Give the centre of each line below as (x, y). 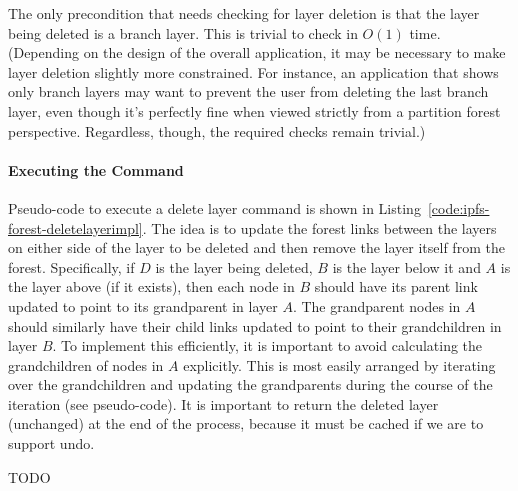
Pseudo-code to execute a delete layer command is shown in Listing (214, 207)
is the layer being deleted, (234, 266)
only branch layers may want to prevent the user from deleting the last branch (248, 91)
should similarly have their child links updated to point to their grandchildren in (255, 325)
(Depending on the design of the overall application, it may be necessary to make (257, 52)
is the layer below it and (406, 266)
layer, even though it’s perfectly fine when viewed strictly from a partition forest (254, 110)
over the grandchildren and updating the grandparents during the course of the (250, 384)
